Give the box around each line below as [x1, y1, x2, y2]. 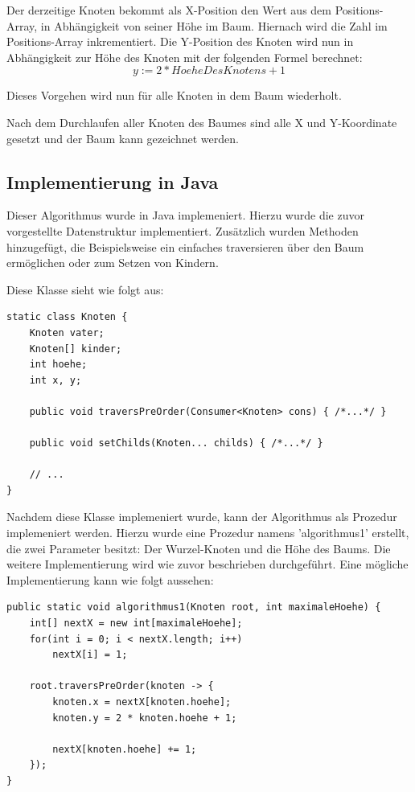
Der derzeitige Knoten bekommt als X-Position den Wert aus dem [6, 2, 331, 18]
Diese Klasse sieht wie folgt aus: [6, 281, 164, 298]
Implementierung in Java [6, 169, 219, 194]
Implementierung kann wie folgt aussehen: [6, 571, 214, 588]
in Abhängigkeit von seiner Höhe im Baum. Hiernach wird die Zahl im [40, 17, 388, 34]
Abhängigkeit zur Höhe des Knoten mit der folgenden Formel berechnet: [6, 48, 363, 65]
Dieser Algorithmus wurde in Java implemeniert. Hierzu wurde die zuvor [6, 207, 364, 224]
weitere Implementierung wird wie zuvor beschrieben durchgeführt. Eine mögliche [6, 556, 409, 572]
